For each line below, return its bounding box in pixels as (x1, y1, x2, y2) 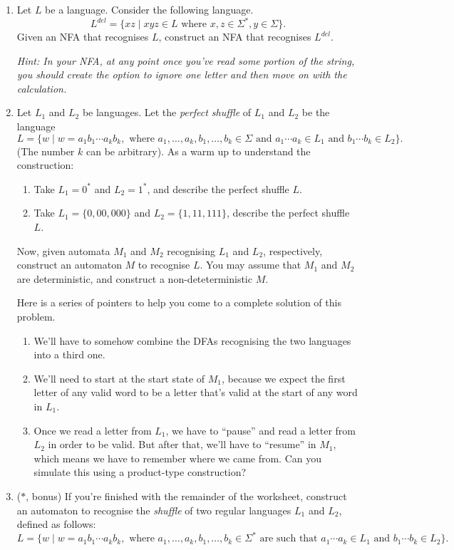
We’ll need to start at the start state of (33, 370, 205, 385)
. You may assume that (200, 257, 301, 272)
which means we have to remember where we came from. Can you (33, 450, 322, 465)
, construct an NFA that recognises (158, 29, 311, 44)
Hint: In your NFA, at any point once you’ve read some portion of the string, (16, 53, 355, 68)
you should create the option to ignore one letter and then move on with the (16, 67, 347, 82)
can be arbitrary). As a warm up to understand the (86, 143, 311, 158)
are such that (259, 534, 318, 544)
